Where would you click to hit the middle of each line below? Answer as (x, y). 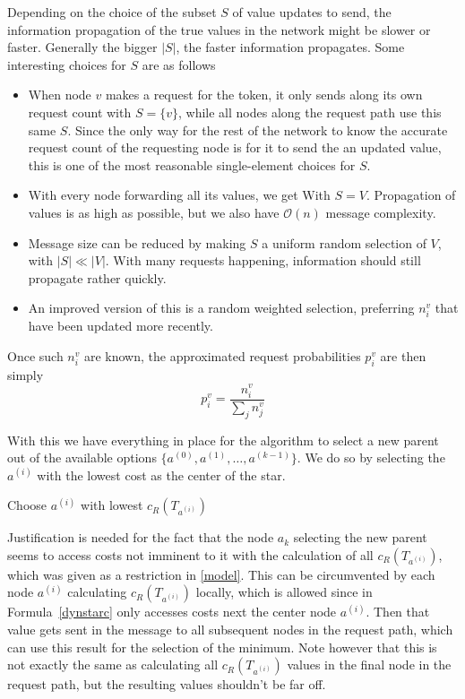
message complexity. (381, 212)
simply (26, 374)
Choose (27, 505)
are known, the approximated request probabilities (222, 356)
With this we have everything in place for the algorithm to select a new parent (223, 440)
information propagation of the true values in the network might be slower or (219, 29)
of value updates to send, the (312, 12)
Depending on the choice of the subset (112, 12)
